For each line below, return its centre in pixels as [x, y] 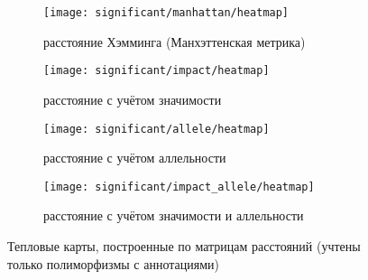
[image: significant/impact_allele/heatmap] [179, 187]
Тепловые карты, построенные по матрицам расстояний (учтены [184, 246]
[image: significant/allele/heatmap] [156, 129]
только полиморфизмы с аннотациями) [113, 263]
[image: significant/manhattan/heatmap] [166, 13]
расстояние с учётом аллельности [135, 158]
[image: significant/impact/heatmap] [156, 71]
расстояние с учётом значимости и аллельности [174, 215]
